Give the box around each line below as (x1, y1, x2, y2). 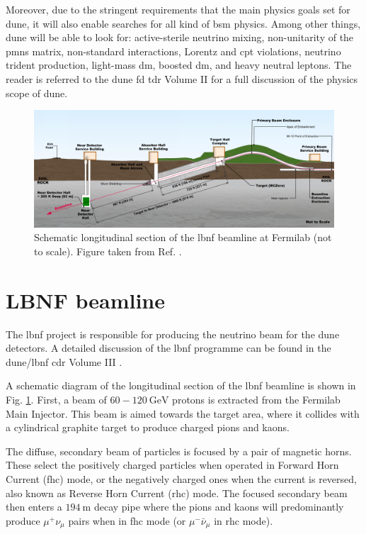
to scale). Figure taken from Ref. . (34, 243, 182, 258)
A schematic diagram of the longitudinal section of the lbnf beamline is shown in (6, 378, 356, 393)
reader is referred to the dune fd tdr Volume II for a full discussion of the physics (6, 71, 358, 86)
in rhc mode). (214, 513, 273, 528)
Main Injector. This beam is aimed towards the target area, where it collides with (6, 406, 360, 421)
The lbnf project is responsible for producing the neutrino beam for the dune (6, 326, 340, 341)
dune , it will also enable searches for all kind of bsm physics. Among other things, (6, 16, 361, 30)
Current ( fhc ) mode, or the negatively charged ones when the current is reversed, (6, 472, 357, 486)
